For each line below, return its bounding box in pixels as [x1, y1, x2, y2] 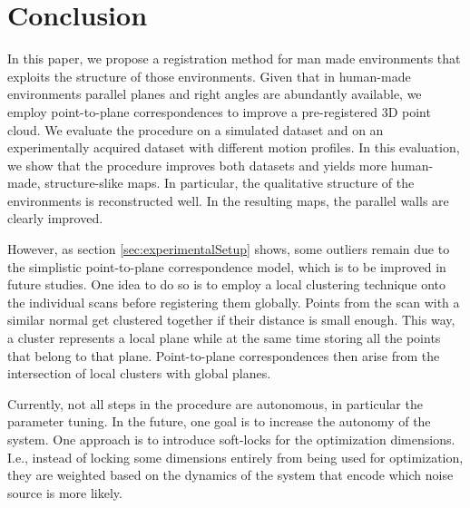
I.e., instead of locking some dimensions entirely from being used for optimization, [7, 447, 464, 466]
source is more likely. [7, 483, 122, 502]
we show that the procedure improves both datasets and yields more [7, 155, 387, 174]
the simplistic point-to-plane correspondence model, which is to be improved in [7, 257, 446, 276]
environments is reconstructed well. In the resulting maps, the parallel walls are [7, 190, 449, 210]
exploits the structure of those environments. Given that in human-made [7, 66, 411, 85]
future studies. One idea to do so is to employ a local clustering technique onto [7, 275, 446, 294]
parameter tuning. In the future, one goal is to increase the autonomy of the [7, 412, 431, 431]
